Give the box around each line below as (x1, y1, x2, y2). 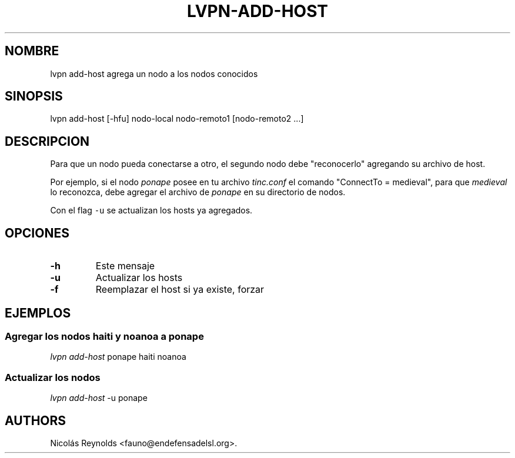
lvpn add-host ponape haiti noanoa (50, 352, 186, 362)
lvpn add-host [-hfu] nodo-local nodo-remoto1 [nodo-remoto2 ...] (50, 113, 304, 124)
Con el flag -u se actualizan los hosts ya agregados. (50, 205, 253, 216)
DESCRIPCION (5, 133, 90, 149)
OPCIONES (5, 225, 69, 240)
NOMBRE (5, 44, 59, 59)
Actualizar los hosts (95, 272, 183, 284)
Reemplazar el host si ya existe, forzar (95, 283, 265, 296)
